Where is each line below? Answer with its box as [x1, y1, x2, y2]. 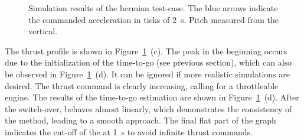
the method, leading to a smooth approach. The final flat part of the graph [5, 114, 276, 126]
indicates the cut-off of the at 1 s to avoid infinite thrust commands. [5, 125, 253, 138]
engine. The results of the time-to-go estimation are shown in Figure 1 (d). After [5, 91, 299, 103]
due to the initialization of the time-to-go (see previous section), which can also [5, 56, 292, 69]
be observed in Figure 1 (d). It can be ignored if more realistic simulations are [5, 67, 290, 80]
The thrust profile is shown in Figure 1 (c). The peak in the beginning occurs [5, 44, 287, 57]
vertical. [28, 25, 58, 37]
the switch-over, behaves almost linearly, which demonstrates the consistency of [5, 102, 292, 115]
